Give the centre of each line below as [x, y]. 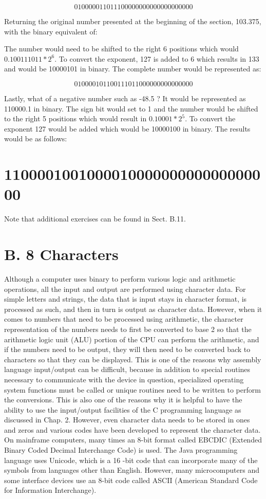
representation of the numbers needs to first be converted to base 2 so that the [128, 329]
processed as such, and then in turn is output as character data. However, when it [133, 309]
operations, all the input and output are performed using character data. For [125, 289]
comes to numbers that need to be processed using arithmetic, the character [124, 319]
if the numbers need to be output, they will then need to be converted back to [127, 349]
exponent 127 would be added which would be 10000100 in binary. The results [127, 128]
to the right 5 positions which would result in [75, 118]
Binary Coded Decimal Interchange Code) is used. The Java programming [121, 450]
